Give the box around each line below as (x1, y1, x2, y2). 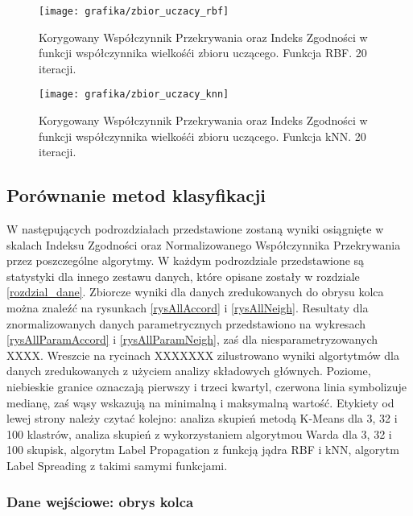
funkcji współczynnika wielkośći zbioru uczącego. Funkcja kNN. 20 (39, 127, 366, 144)
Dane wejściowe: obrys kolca (6, 491, 194, 511)
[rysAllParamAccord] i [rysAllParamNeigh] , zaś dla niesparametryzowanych (6, 331, 378, 348)
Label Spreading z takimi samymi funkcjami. (6, 456, 228, 473)
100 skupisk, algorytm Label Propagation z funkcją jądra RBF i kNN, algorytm (6, 441, 399, 458)
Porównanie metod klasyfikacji (6, 183, 266, 208)
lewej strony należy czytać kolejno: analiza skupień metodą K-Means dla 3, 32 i (6, 410, 398, 427)
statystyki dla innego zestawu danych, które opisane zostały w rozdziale (6, 267, 360, 284)
